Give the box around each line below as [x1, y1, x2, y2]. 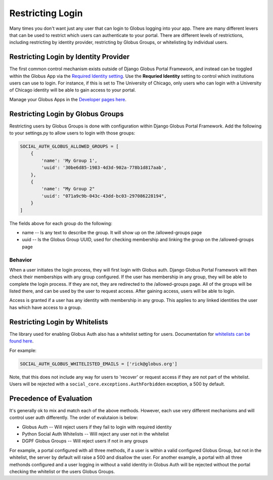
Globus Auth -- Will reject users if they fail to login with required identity [22, 424, 172, 430]
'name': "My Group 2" [41, 186, 95, 192]
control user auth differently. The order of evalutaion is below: [9, 415, 139, 421]
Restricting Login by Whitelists [9, 318, 109, 326]
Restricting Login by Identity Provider [9, 53, 130, 61]
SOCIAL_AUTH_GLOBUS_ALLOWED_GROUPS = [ [20, 144, 119, 149]
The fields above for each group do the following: [9, 220, 112, 226]
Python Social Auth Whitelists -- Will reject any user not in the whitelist [22, 430, 169, 437]
